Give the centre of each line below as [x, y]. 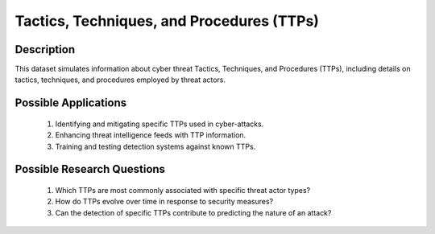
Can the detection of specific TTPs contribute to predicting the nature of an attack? [193, 212]
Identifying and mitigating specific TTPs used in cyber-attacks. [159, 124]
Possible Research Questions [90, 169]
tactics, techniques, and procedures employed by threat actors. [120, 80]
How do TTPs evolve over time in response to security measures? [164, 202]
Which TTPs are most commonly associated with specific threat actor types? [182, 191]
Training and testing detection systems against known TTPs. [155, 146]
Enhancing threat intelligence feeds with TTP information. [151, 135]
